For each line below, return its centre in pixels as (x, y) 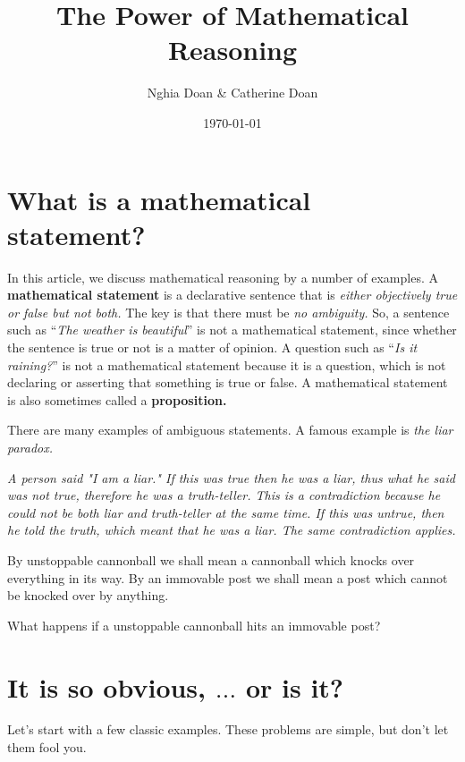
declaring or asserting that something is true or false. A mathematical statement (228, 382)
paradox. (30, 447)
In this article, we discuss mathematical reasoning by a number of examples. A (223, 277)
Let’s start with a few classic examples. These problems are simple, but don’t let (228, 729)
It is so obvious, (107, 686)
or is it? (295, 686)
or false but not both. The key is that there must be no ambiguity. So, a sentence (228, 312)
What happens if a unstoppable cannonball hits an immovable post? (194, 625)
